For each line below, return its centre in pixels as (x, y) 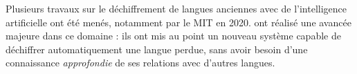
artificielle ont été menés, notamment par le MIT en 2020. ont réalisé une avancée (178, 22)
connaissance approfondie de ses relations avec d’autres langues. (140, 63)
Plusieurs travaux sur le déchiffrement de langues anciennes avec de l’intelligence (176, 8)
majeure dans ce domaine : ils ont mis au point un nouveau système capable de (173, 36)
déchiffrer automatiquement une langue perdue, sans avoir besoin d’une (157, 49)
